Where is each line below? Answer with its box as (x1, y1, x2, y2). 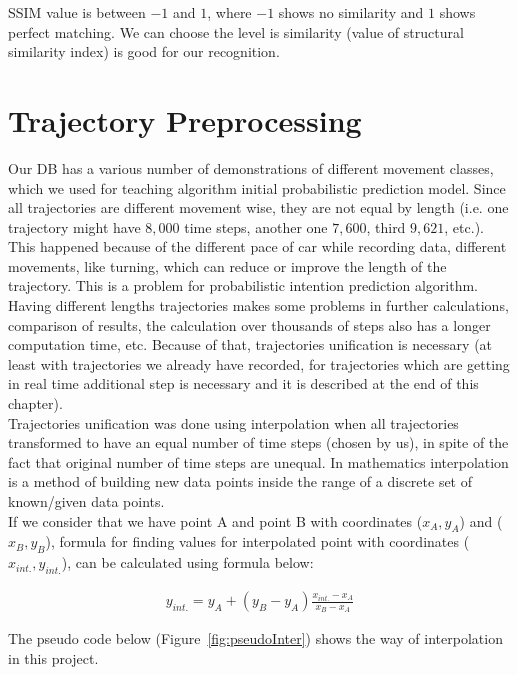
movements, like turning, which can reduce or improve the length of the (8, 255, 447, 276)
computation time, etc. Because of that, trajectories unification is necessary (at (8, 334, 493, 355)
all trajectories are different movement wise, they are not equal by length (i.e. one (8, 197, 509, 218)
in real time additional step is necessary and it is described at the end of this (8, 373, 479, 394)
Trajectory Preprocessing (8, 99, 362, 140)
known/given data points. (8, 491, 165, 511)
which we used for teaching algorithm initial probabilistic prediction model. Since (8, 177, 506, 198)
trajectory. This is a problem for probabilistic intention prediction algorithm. (8, 275, 478, 296)
